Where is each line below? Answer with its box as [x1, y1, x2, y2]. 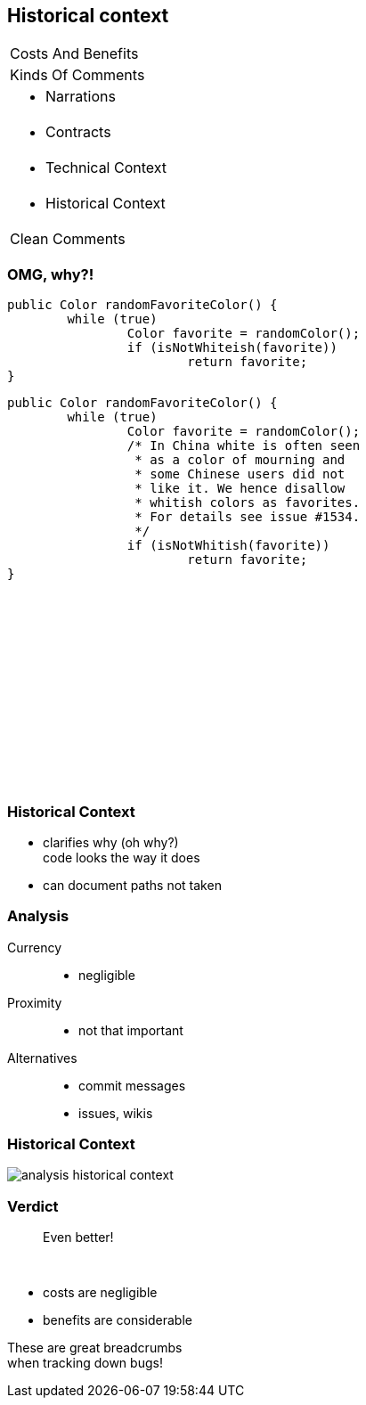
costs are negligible [43, 1285, 158, 1301]
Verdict [7, 1197, 59, 1215]
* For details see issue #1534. [134, 510, 361, 525]
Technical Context [45, 159, 167, 177]
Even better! [43, 1229, 114, 1246]
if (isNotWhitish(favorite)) [126, 538, 330, 553]
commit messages [78, 1077, 186, 1093]
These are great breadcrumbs [7, 1340, 183, 1356]
